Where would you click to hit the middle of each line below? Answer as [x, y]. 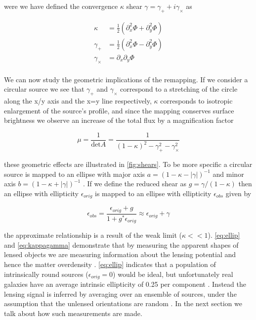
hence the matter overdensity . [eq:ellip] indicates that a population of [110, 264]
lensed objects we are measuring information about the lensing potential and [120, 254]
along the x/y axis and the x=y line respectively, [78, 101]
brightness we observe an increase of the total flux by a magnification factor [119, 120]
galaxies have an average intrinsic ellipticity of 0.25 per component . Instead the [125, 284]
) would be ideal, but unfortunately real [173, 274]
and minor [228, 174]
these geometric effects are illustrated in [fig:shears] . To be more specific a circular [128, 164]
